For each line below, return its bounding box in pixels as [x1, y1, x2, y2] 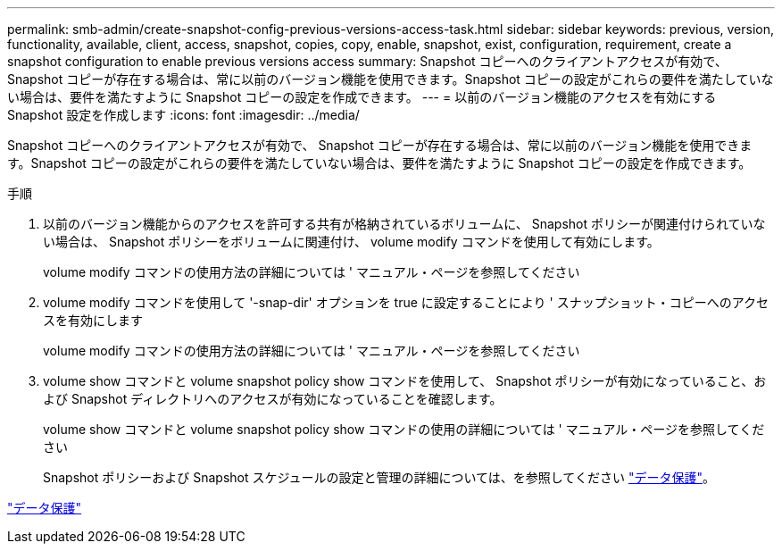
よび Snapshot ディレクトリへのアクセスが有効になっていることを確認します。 [43, 391, 503, 406]
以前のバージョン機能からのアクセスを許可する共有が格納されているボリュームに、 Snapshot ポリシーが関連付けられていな [43, 216, 766, 231]
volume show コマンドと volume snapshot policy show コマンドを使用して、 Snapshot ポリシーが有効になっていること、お [43, 373, 767, 388]
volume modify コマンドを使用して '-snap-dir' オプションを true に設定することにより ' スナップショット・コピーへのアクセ [43, 295, 769, 310]
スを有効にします [43, 313, 143, 328]
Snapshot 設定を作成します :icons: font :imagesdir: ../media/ [7, 107, 360, 122]
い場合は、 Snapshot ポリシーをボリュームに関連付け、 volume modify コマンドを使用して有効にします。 [43, 234, 660, 249]
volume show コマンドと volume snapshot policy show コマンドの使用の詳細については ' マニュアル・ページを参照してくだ [43, 422, 765, 437]
